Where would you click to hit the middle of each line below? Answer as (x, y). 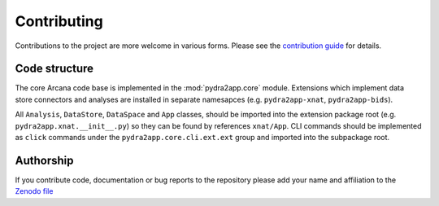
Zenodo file (34, 191)
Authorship (44, 160)
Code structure (54, 69)
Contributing (59, 21)
